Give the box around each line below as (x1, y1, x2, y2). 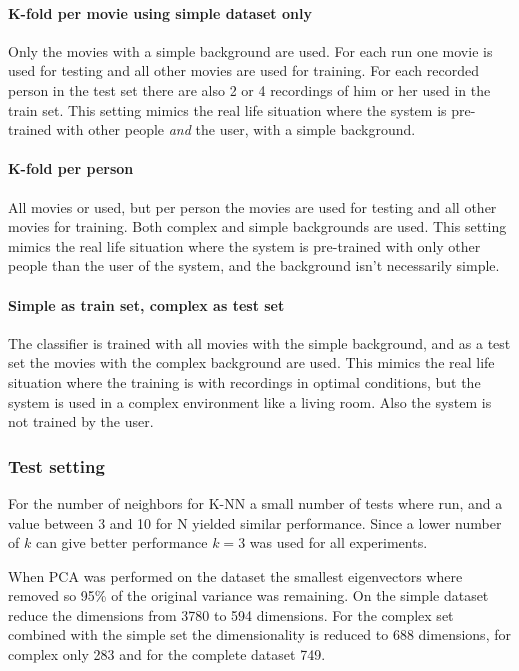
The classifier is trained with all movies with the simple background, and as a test (8, 332, 511, 353)
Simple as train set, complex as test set (8, 294, 285, 315)
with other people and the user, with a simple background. (56, 119, 416, 140)
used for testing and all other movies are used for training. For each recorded (8, 60, 479, 81)
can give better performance (35, 532, 208, 553)
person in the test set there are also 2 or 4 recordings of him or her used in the (8, 79, 491, 100)
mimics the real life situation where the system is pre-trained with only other (8, 235, 481, 256)
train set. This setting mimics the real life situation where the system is (8, 99, 447, 120)
